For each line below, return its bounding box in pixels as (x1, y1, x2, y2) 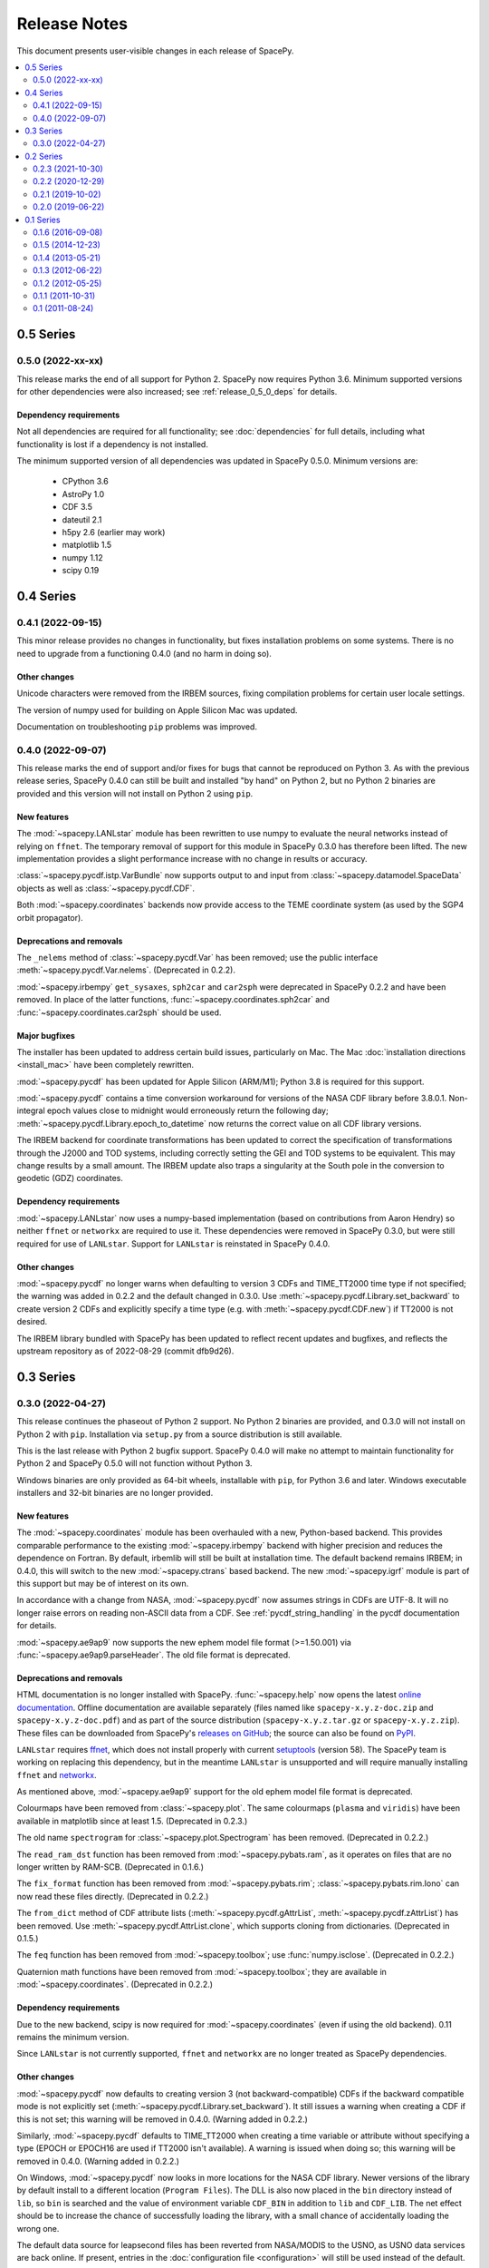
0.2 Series (24, 151, 63, 161)
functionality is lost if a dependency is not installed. (16, 438, 208, 449)
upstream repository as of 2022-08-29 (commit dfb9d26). (16, 1345, 235, 1356)
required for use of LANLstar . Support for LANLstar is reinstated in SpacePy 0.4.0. (16, 1238, 331, 1249)
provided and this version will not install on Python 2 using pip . (16, 787, 254, 798)
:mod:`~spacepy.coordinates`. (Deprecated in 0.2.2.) (16, 1979, 213, 1990)
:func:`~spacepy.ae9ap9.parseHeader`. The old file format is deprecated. (16, 1649, 291, 1660)
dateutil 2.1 (62, 513, 102, 525)
